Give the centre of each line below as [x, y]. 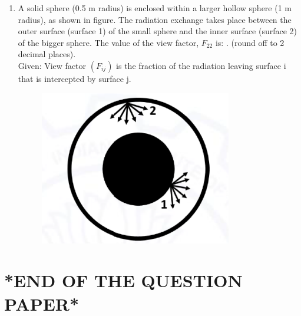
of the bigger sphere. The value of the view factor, [108, 42]
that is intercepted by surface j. [75, 78]
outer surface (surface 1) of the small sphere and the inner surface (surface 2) [158, 31]
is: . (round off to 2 [250, 42]
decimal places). [47, 54]
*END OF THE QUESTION [123, 280]
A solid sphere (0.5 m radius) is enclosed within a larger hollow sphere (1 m [155, 8]
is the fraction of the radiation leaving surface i [201, 65]
